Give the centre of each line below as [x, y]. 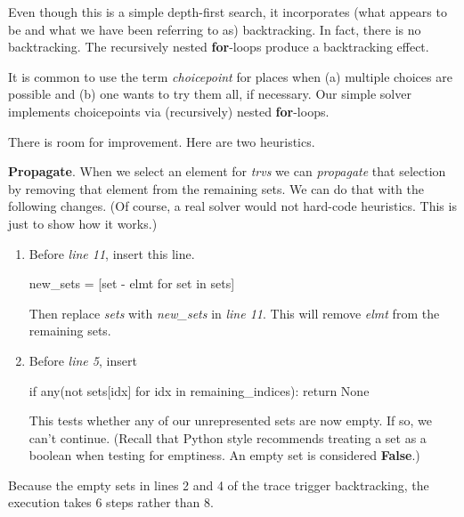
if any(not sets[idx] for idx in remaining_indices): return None [199, 390]
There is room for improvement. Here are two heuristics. [162, 141]
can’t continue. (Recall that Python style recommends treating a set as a [228, 437]
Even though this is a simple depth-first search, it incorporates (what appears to [228, 12]
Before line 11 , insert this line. [112, 253]
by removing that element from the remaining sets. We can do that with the [216, 188]
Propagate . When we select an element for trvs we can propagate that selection [227, 171]
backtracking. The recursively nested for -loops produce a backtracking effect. [219, 47]
